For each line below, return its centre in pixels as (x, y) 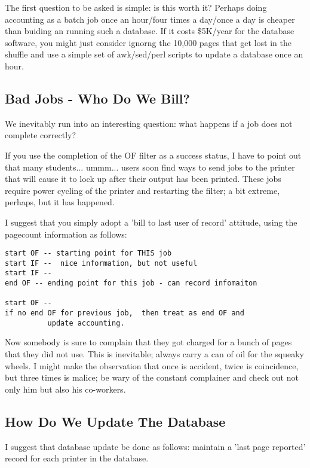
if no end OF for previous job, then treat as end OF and (125, 313)
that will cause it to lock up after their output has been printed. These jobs (143, 179)
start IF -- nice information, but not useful (101, 263)
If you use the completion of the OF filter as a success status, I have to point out (153, 155)
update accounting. (86, 323)
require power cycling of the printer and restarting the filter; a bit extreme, (142, 190)
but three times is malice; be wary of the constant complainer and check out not (152, 377)
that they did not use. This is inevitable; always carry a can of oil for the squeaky (155, 353)
